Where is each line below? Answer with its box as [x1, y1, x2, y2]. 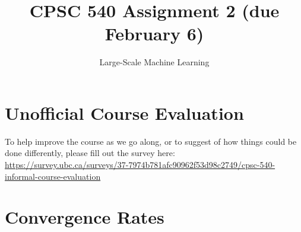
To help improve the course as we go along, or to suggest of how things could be [5, 135, 297, 147]
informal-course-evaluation [5, 170, 101, 182]
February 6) [104, 21, 204, 46]
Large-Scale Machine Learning [99, 56, 210, 68]
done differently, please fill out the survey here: [5, 147, 175, 159]
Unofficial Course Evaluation [5, 100, 244, 125]
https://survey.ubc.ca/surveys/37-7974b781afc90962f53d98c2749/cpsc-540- [5, 158, 275, 171]
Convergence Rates [5, 205, 164, 229]
